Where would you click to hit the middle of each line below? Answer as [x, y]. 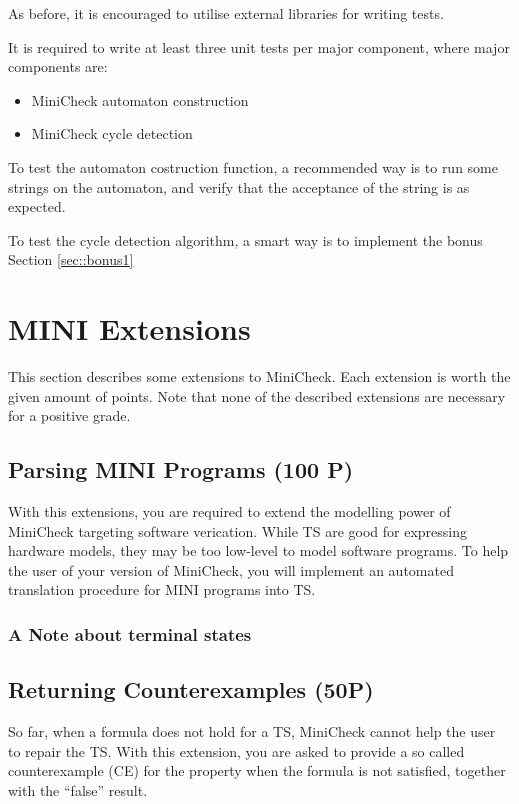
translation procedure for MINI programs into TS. [162, 589]
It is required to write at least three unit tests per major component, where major [259, 46]
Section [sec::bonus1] [71, 259]
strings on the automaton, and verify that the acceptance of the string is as [239, 186]
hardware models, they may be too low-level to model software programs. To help [258, 550]
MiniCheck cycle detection [112, 133]
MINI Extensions [129, 328]
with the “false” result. [78, 789]
